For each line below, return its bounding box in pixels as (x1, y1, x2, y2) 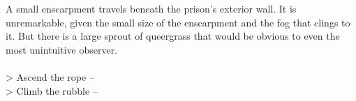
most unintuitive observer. (6, 42, 118, 56)
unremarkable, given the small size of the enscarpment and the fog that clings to (6, 15, 350, 29)
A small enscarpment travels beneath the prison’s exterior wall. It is (6, 1, 297, 15)
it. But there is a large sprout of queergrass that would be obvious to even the (6, 29, 340, 43)
